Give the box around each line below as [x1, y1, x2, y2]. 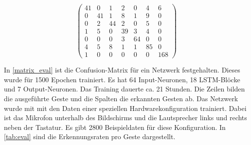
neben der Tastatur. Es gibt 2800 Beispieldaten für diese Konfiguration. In [4, 122, 226, 132]
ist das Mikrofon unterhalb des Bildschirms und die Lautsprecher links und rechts [4, 112, 247, 123]
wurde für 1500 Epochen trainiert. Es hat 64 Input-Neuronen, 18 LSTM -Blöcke [4, 74, 240, 84]
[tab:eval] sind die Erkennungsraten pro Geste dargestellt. [4, 131, 176, 142]
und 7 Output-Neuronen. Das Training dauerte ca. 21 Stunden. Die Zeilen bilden [4, 84, 245, 94]
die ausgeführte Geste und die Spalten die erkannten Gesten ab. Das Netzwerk [4, 93, 238, 104]
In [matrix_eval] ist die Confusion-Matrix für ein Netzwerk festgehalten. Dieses [4, 65, 240, 75]
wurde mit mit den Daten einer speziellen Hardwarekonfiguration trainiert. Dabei [4, 103, 247, 113]
